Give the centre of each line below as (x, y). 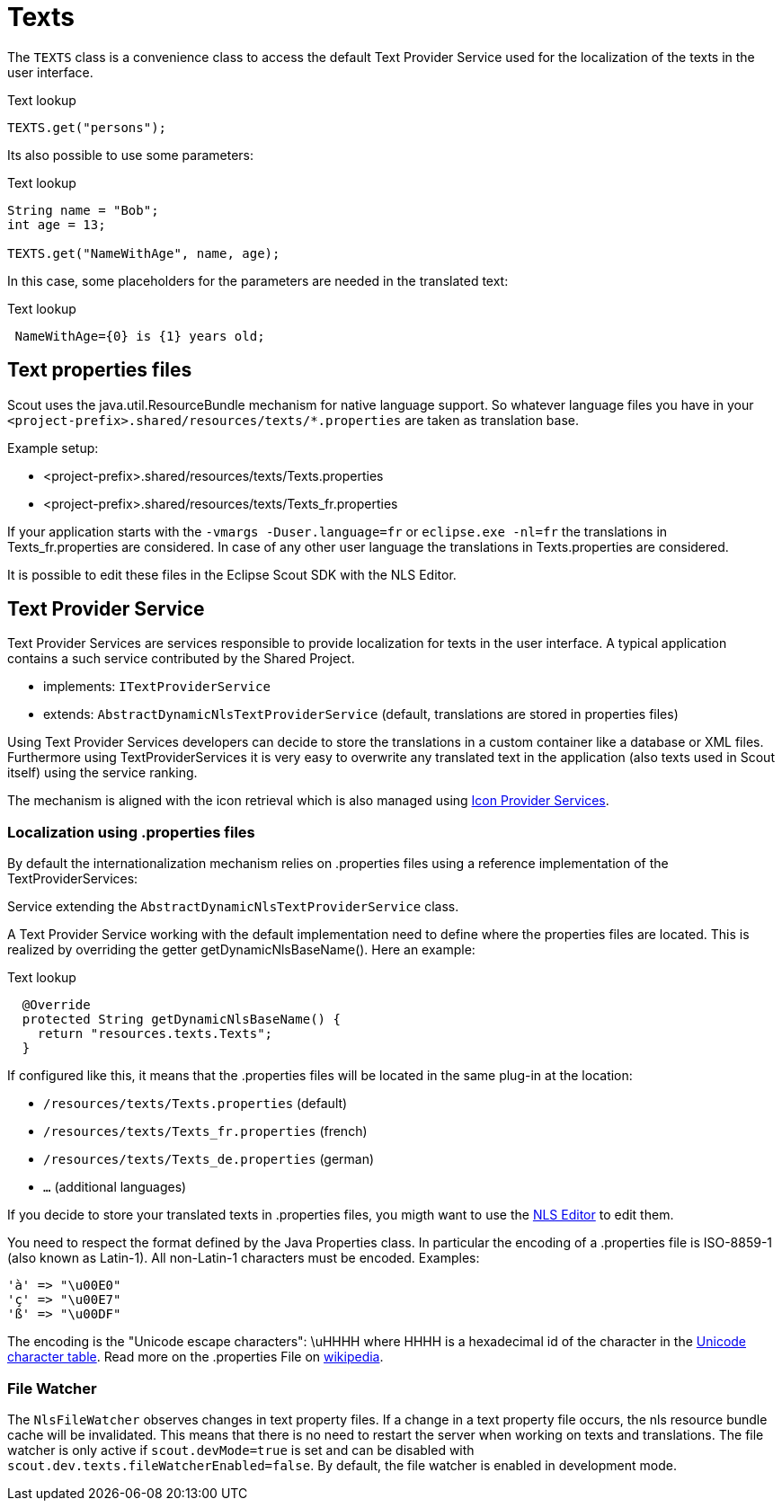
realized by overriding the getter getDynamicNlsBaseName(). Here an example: (241, 950)
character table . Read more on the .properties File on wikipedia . (195, 1357)
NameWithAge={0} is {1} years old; (140, 336)
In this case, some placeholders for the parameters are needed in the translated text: (258, 280)
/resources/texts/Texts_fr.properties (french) (205, 1131)
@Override (56, 1005)
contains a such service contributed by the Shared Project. (181, 659)
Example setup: (53, 448)
